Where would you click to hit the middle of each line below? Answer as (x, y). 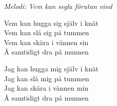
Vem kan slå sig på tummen (47, 32)
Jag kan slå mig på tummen (47, 78)
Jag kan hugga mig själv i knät (51, 68)
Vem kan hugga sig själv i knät (51, 23)
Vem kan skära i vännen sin (46, 42)
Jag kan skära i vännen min (46, 88)
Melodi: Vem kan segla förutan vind (58, 6)
